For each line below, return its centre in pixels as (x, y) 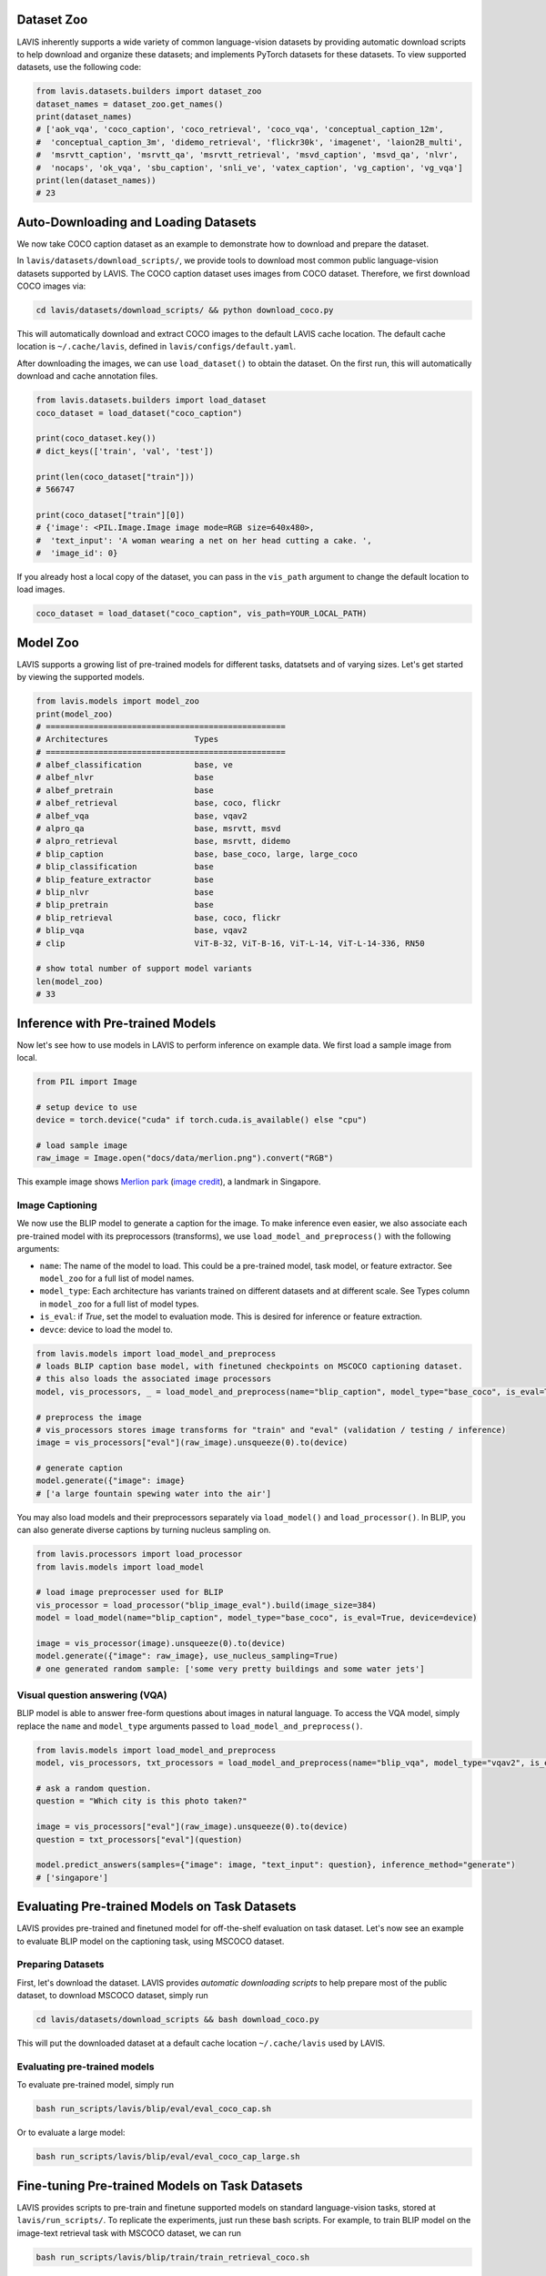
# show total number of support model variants (144, 969)
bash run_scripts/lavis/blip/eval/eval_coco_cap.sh (154, 2109)
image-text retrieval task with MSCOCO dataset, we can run (129, 2233)
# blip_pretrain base (125, 905)
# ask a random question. (94, 1788)
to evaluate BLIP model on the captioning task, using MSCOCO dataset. (151, 1941)
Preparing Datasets (61, 1965)
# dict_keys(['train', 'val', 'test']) (125, 451)
